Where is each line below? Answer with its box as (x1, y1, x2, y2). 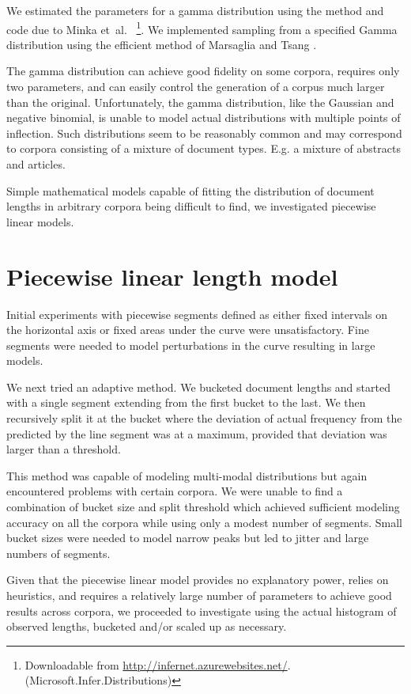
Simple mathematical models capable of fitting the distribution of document (6, 182, 375, 199)
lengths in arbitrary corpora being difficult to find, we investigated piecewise (6, 198, 376, 214)
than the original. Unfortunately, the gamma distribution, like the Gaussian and (6, 93, 394, 110)
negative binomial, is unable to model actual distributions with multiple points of (6, 109, 401, 126)
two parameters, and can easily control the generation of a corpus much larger (6, 78, 385, 95)
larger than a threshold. (6, 441, 121, 457)
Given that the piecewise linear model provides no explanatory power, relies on (6, 571, 389, 588)
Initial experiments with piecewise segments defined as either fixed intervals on (6, 305, 387, 322)
